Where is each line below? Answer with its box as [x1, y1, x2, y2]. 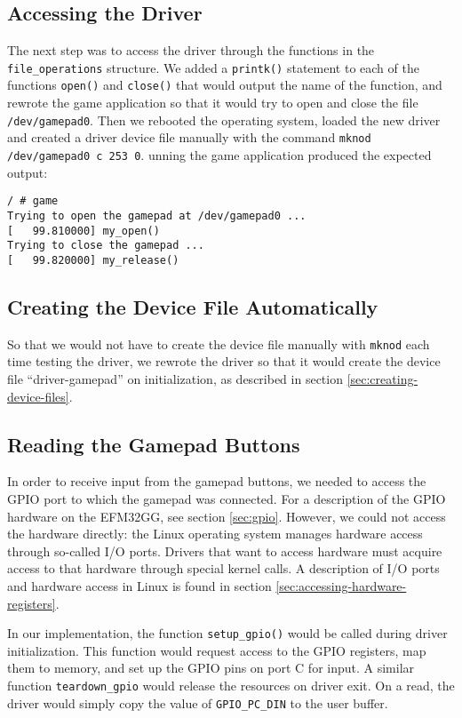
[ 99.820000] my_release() [7, 253, 179, 267]
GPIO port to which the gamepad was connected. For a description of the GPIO [7, 489, 446, 507]
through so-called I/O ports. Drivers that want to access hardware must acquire [7, 541, 442, 560]
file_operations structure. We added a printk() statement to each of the [7, 58, 419, 76]
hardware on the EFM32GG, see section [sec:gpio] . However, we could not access [7, 507, 446, 525]
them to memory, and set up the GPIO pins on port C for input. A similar [7, 658, 415, 677]
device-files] [7, 387, 69, 405]
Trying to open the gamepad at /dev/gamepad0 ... [7, 209, 307, 222]
